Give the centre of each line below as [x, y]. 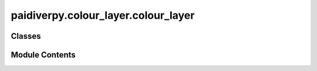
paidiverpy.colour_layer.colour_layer [103, 15]
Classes [26, 36]
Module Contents [43, 55]
